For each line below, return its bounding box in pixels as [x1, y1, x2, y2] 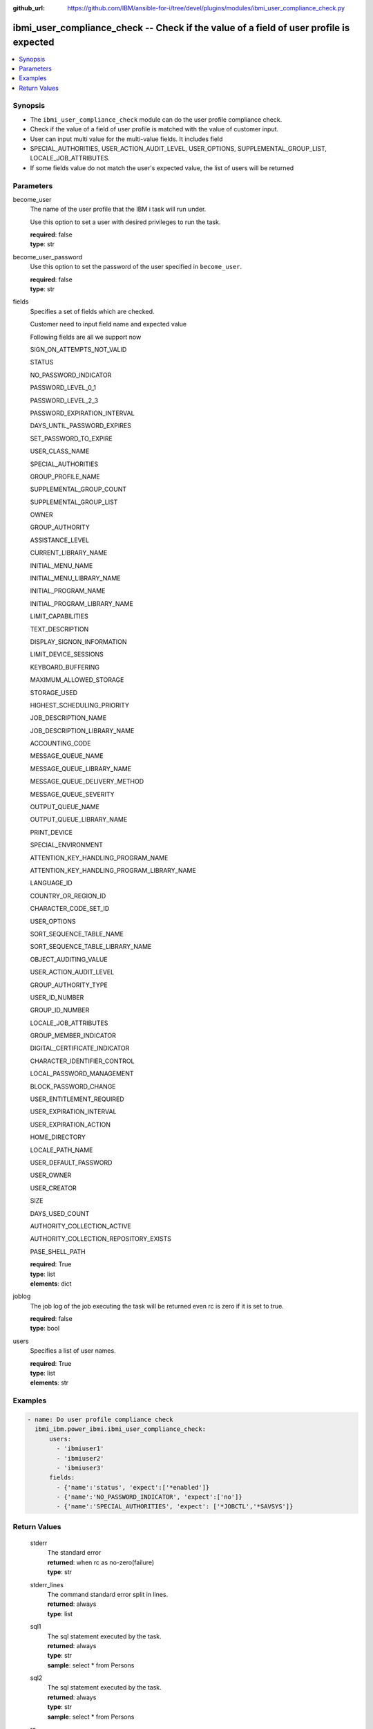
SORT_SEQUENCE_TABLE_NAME [30, 930, 124, 938]
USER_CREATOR [30, 1183, 77, 1192]
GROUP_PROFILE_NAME [30, 472, 100, 481]
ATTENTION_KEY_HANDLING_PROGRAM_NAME [30, 853, 169, 862]
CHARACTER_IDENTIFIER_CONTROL [30, 1057, 135, 1065]
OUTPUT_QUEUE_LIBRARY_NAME [30, 815, 128, 824]
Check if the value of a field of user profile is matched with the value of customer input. [30, 125, 279, 133]
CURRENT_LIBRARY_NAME [30, 548, 108, 557]
